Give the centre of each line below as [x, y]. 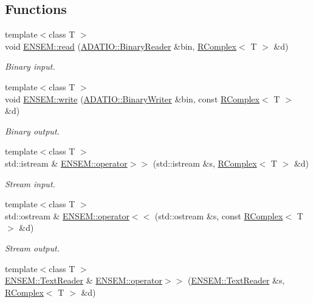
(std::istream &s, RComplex [205, 163]
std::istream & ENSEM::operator [66, 163]
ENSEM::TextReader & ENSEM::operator [84, 280]
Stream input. [30, 183]
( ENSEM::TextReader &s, [236, 280]
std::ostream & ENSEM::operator [67, 215]
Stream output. [32, 248]
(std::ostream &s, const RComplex [219, 215]
